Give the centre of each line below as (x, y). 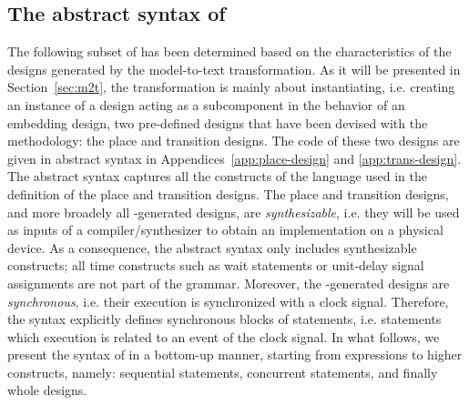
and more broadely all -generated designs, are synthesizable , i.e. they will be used (234, 212)
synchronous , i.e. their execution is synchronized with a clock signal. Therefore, (228, 301)
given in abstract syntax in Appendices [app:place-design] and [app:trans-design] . (234, 158)
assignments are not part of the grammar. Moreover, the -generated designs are (229, 283)
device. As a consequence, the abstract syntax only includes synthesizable (212, 247)
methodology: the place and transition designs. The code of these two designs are (234, 141)
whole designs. (47, 390)
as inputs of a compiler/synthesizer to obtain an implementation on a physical (225, 230)
